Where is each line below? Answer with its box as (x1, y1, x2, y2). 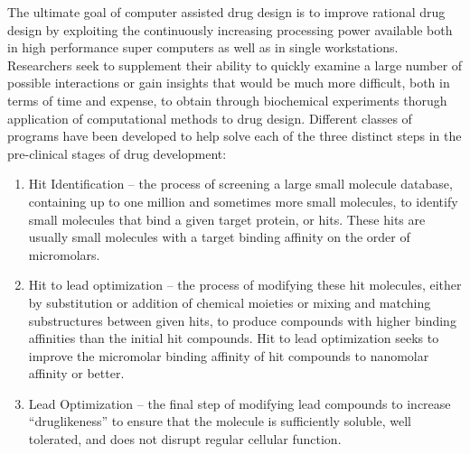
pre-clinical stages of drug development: (7, 144, 227, 162)
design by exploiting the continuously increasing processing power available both (7, 20, 453, 39)
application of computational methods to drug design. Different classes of (7, 108, 412, 127)
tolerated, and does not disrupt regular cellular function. (28, 430, 342, 449)
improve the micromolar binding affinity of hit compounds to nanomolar (28, 346, 429, 365)
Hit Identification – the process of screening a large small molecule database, (28, 174, 453, 193)
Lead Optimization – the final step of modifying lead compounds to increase (28, 394, 451, 412)
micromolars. (28, 245, 100, 264)
